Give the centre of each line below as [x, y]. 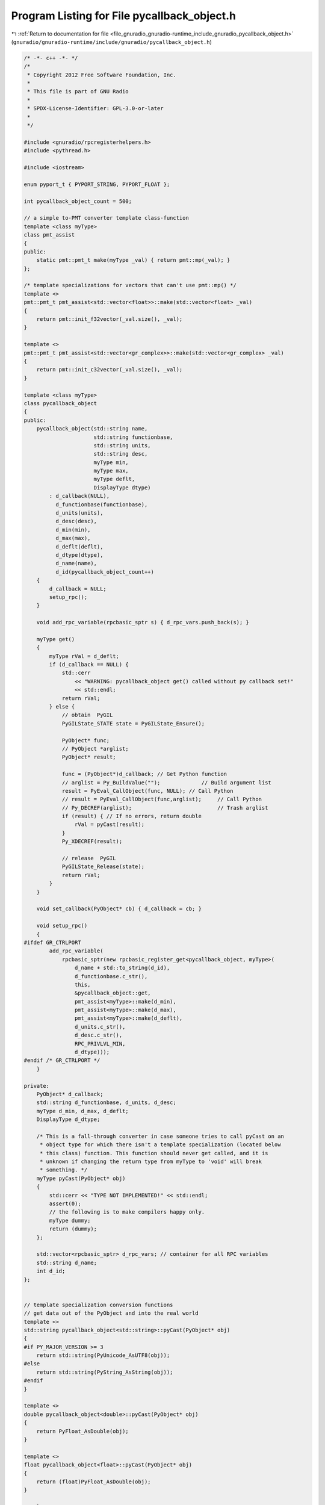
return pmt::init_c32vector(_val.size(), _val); [110, 370]
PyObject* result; [89, 757]
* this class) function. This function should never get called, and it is [154, 1153]
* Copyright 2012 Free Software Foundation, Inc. [102, 75]
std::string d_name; [67, 1262]
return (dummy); [73, 1229]
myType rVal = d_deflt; [84, 656]
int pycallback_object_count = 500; [78, 201]
